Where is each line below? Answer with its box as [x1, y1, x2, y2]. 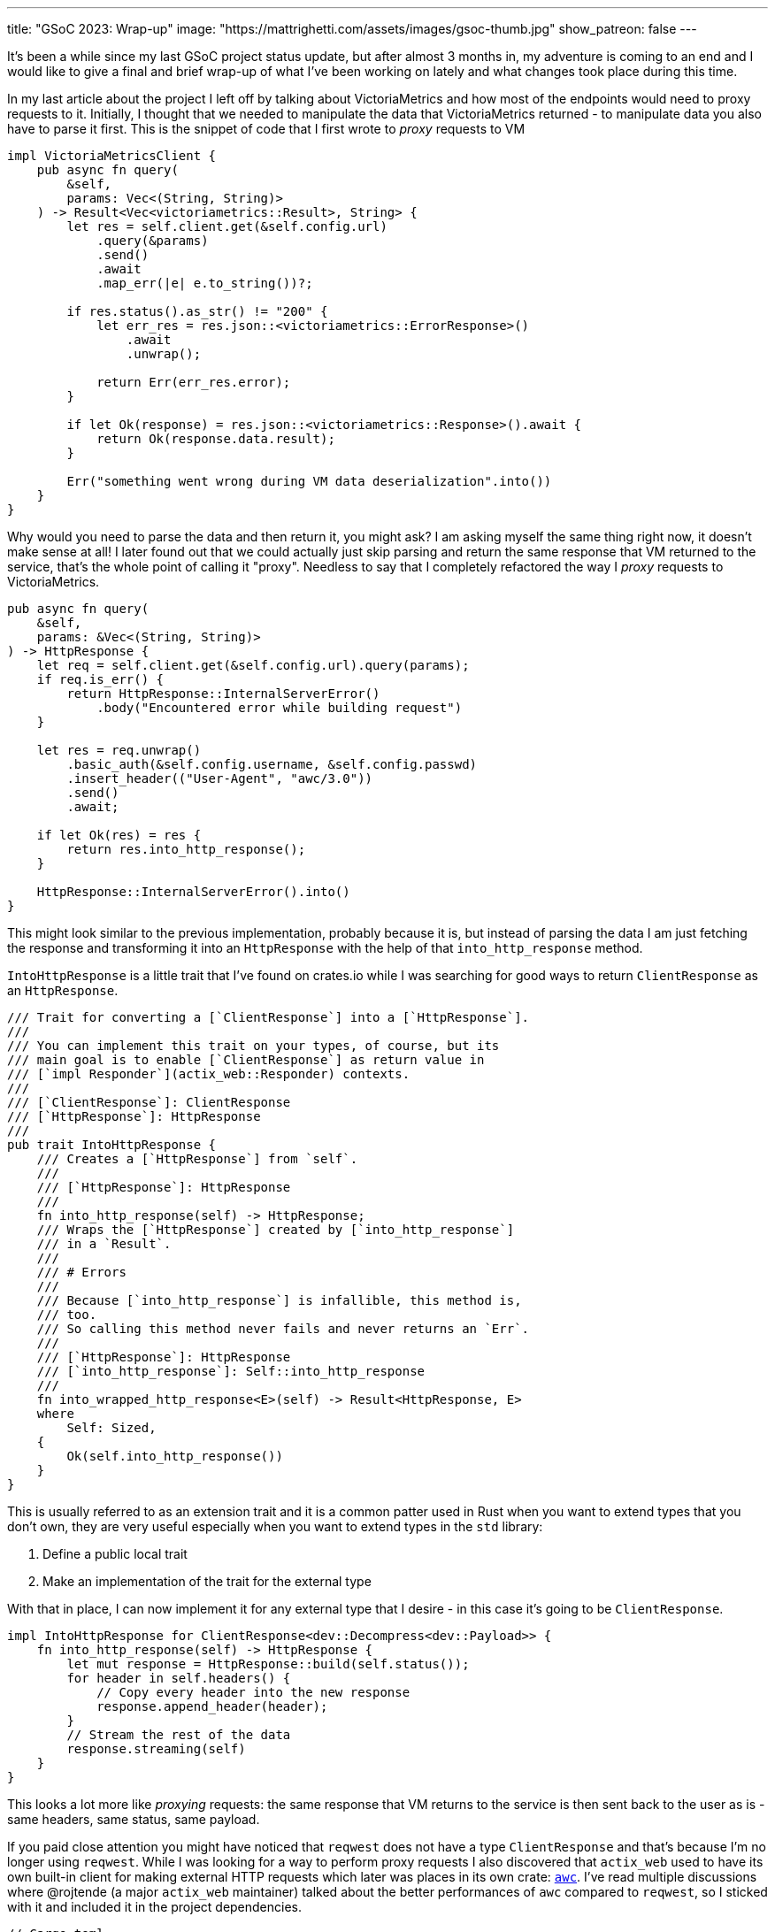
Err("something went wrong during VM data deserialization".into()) [66, 474, 552, 488]
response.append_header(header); [96, 1699, 328, 1713]
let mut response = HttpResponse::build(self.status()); [66, 1657, 470, 1671]
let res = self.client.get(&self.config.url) [66, 219, 387, 234]
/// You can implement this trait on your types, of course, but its [7, 1039, 500, 1053]
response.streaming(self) [66, 1742, 246, 1756]
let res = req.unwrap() [36, 743, 202, 757]
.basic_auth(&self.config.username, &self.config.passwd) [66, 757, 478, 771]
